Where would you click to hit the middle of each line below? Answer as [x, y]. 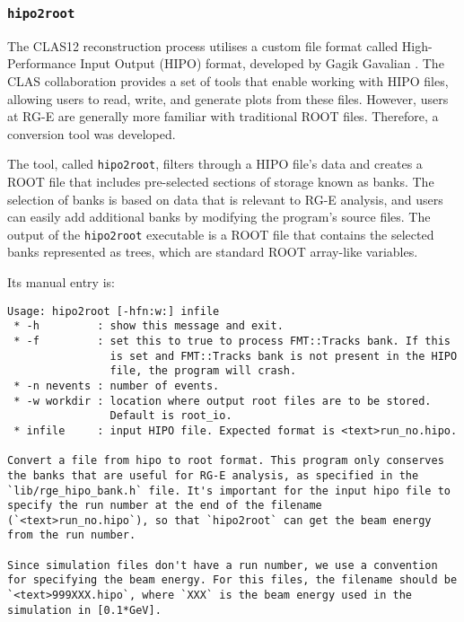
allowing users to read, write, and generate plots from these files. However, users [228, 98]
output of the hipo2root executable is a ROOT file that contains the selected [221, 234]
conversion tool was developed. [92, 133]
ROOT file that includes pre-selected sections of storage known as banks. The [221, 181]
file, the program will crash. [203, 371]
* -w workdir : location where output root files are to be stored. [223, 401]
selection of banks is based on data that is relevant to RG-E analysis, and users [225, 199]
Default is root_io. [171, 416]
